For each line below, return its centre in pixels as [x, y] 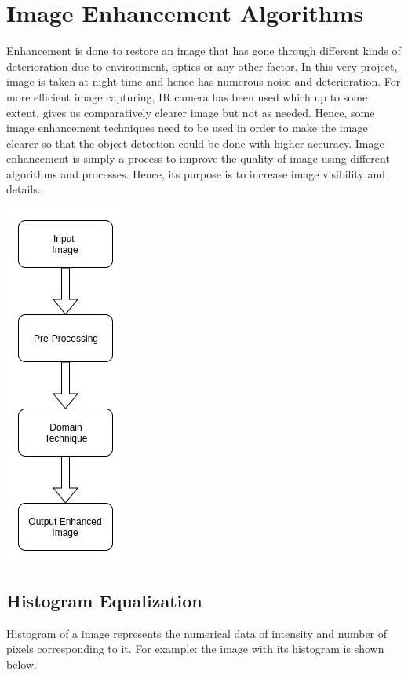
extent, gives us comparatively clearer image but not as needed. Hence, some [191, 112]
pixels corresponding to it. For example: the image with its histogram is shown [195, 649]
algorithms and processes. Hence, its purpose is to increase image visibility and [196, 173]
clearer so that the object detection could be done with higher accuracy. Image [195, 143]
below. [22, 664]
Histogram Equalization [104, 601]
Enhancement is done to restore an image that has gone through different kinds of [204, 51]
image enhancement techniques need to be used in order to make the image [187, 128]
